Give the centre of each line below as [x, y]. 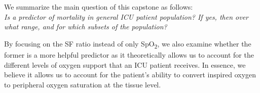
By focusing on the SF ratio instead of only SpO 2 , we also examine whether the [128, 44]
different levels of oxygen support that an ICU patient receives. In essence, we [125, 64]
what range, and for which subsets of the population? [86, 27]
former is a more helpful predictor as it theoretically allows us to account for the [129, 54]
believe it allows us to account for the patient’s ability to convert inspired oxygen [130, 75]
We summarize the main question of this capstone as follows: [99, 7]
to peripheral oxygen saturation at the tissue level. [83, 84]
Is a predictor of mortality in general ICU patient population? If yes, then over [126, 16]
